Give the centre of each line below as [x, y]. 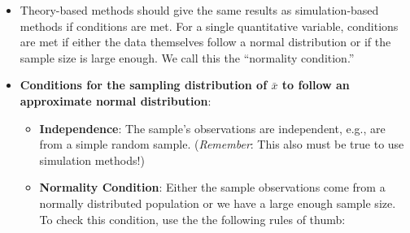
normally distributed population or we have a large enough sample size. [218, 203]
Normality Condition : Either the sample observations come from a [212, 187]
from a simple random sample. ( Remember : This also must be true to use [222, 144]
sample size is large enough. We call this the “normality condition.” [187, 57]
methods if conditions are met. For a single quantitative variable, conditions [209, 26]
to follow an [316, 85]
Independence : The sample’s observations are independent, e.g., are [212, 128]
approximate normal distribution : [116, 100]
